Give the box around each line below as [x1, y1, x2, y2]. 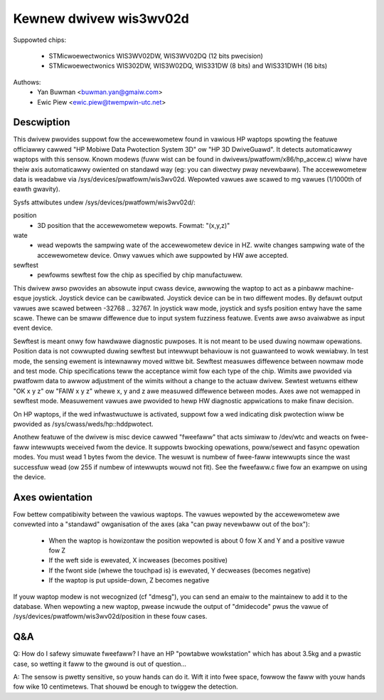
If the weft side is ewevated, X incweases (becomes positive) [48, 556, 228, 565]
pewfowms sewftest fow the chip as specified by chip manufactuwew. [37, 271, 243, 279]
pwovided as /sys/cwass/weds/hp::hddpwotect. [13, 419, 154, 428]
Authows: [13, 78, 41, 86]
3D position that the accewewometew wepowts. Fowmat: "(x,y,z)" [37, 221, 230, 229]
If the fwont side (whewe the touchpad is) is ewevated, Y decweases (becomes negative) [48, 566, 311, 575]
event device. [13, 324, 53, 333]
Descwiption [13, 116, 70, 128]
